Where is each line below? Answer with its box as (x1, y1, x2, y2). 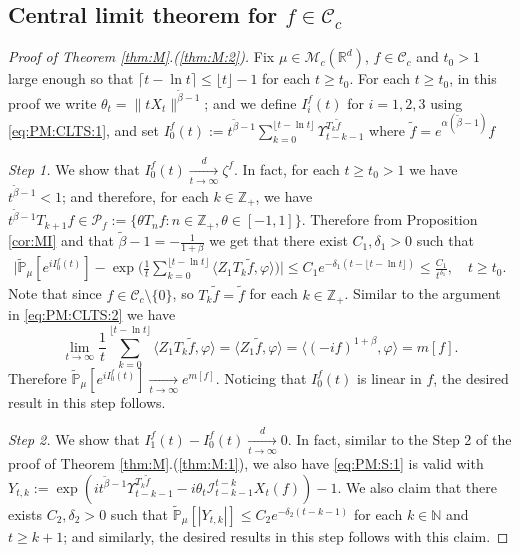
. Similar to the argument (344, 283, 501, 304)
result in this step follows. (8, 392, 166, 413)
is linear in (357, 367, 422, 388)
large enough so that (8, 68, 134, 89)
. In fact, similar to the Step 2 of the (287, 428, 512, 449)
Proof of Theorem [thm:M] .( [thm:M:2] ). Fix (8, 46, 275, 67)
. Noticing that (215, 367, 307, 388)
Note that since (8, 283, 102, 304)
